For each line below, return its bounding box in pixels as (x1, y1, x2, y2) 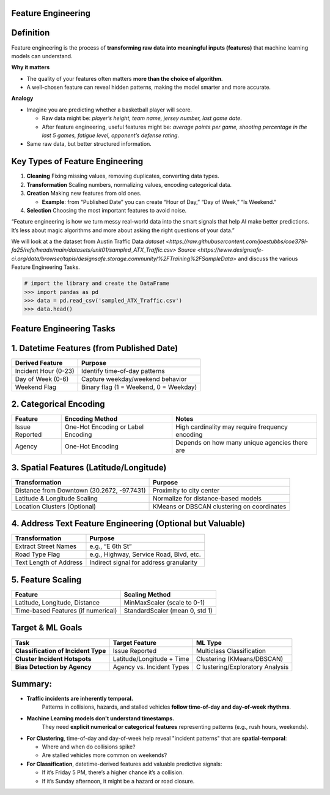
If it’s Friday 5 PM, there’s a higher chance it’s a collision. (42, 769, 184, 776)
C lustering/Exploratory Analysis (196, 662, 289, 671)
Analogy (11, 95, 34, 102)
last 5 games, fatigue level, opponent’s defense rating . (42, 132, 180, 139)
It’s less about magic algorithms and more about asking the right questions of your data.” (11, 227, 235, 234)
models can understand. (11, 52, 73, 59)
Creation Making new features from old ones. (26, 190, 142, 197)
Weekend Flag (15, 383, 56, 391)
